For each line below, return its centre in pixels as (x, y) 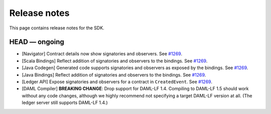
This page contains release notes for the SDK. (57, 28)
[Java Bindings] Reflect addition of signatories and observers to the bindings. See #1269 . (114, 75)
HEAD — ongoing (37, 42)
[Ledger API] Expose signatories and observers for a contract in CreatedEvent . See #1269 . (117, 82)
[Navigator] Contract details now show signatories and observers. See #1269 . (102, 54)
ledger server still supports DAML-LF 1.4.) (65, 103)
